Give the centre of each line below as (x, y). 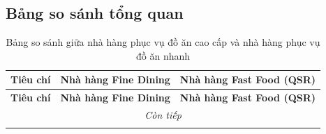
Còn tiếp (163, 115)
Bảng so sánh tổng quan (95, 13)
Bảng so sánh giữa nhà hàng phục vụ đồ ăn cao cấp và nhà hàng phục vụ (163, 42)
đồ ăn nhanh (163, 55)
